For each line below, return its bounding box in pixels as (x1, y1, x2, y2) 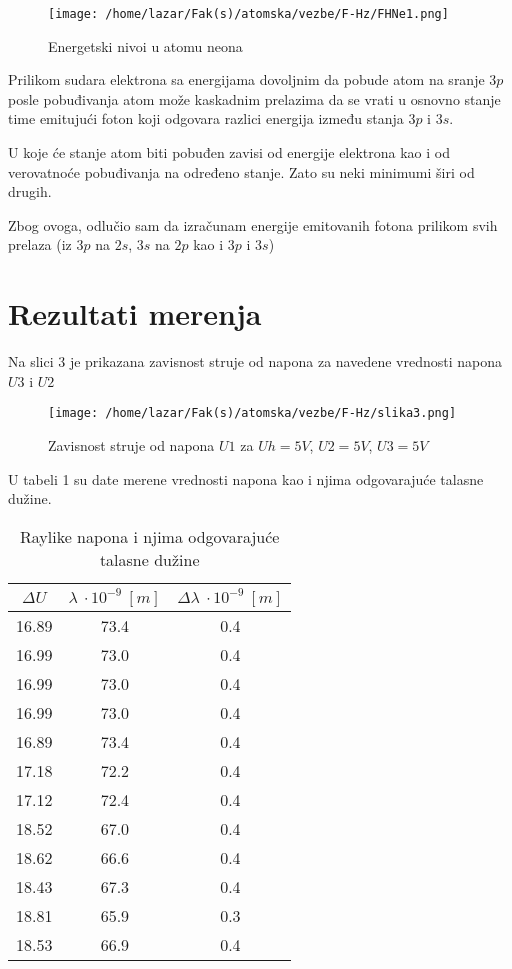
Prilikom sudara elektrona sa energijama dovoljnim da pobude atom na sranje (8, 69, 485, 90)
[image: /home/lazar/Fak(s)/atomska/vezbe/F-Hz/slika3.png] (48, 406, 457, 421)
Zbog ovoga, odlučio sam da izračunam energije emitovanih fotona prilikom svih (8, 214, 498, 235)
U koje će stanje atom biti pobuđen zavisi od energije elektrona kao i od (8, 142, 451, 163)
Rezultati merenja (8, 293, 262, 334)
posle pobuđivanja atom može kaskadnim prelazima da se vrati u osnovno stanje (8, 88, 501, 109)
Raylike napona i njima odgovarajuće (20, 524, 280, 548)
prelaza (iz (8, 234, 72, 255)
